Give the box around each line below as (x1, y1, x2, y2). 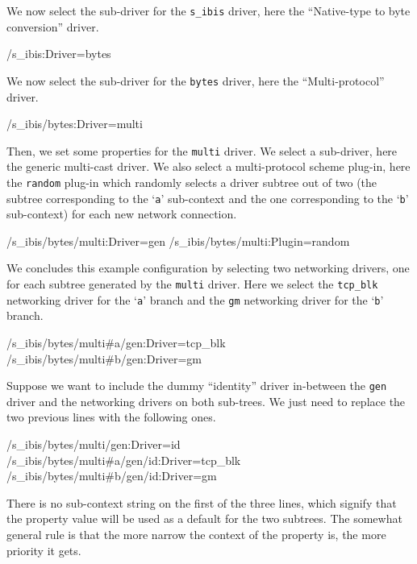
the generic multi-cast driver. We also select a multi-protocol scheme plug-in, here (6, 158, 411, 175)
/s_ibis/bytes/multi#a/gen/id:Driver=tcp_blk (6, 451, 241, 468)
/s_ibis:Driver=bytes (6, 45, 111, 62)
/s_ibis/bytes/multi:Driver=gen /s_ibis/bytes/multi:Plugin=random (6, 232, 350, 249)
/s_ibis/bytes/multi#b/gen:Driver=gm (6, 350, 202, 367)
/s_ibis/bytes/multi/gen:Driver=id (6, 435, 181, 452)
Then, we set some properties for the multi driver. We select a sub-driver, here (6, 142, 398, 159)
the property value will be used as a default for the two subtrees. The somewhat (6, 510, 402, 527)
